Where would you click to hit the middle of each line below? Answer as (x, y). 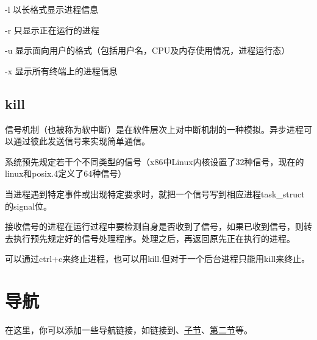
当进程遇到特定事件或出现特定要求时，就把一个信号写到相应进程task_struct (155, 193)
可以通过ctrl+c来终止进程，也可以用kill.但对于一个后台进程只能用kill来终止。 (158, 259)
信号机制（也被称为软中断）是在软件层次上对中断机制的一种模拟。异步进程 (154, 129)
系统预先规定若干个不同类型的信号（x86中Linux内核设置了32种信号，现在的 (155, 161)
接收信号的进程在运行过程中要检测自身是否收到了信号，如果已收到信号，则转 (158, 226)
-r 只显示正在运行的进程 (52, 30)
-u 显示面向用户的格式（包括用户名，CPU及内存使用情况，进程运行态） (148, 50)
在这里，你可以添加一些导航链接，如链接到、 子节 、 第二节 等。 (129, 330)
